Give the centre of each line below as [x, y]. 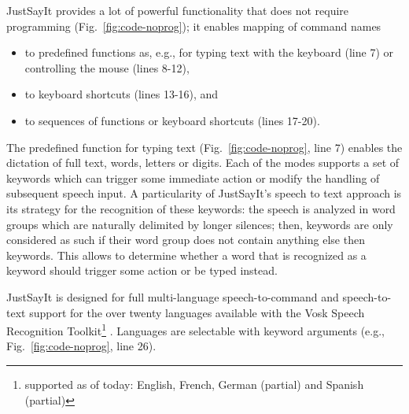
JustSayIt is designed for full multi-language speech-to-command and [173, 296]
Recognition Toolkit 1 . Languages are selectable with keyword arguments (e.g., [196, 329]
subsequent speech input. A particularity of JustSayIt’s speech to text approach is [204, 193]
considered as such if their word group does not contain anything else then [186, 240]
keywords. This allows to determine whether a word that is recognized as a [186, 255]
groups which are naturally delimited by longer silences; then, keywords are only [200, 224]
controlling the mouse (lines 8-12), [107, 67]
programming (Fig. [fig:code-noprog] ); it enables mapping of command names [194, 26]
